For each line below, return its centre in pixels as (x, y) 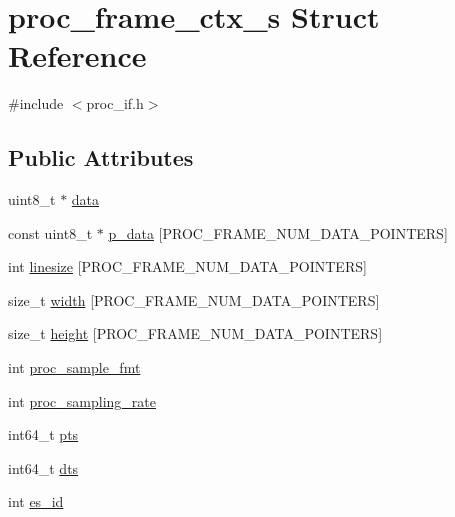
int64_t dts (43, 467)
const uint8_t (50, 232)
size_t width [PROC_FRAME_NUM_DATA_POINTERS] (194, 299)
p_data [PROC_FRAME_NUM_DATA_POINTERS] (278, 232)
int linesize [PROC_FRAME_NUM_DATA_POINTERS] (187, 266)
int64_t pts (43, 434)
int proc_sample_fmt (74, 367)
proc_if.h (115, 103)
